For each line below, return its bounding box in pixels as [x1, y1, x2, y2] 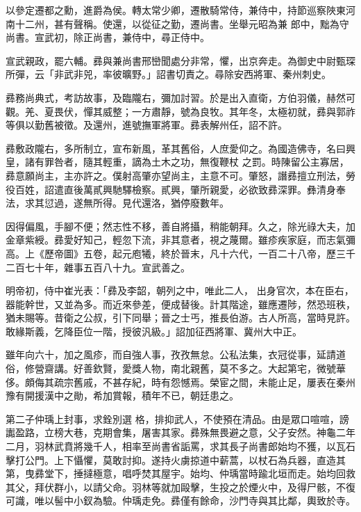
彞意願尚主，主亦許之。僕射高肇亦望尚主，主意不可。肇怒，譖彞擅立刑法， [6, 168, 346, 182]
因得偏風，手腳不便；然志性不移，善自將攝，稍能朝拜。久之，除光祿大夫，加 [6, 218, 355, 233]
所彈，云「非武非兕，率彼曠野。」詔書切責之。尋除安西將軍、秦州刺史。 [6, 67, 331, 81]
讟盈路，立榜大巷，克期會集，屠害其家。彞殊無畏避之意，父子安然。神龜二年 [6, 425, 355, 440]
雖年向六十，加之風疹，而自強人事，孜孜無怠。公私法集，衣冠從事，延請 [6, 347, 336, 362]
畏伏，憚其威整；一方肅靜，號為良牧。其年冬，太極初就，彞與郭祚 [53, 104, 355, 118]
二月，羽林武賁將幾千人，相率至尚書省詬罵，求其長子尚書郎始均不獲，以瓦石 [6, 439, 355, 454]
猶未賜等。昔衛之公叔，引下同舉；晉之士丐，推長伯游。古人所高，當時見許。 [6, 310, 355, 325]
